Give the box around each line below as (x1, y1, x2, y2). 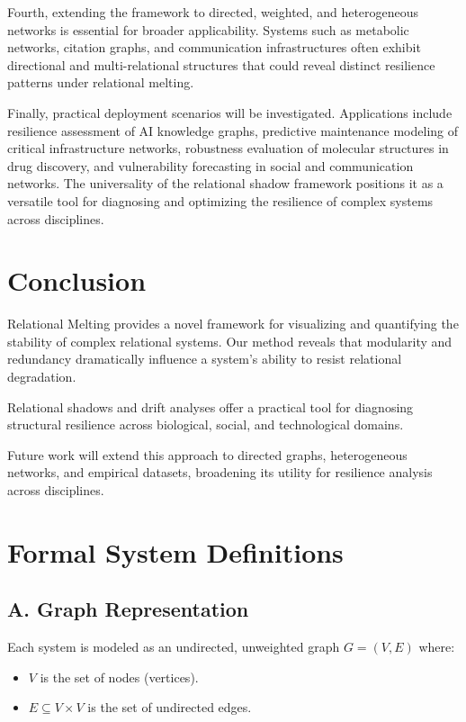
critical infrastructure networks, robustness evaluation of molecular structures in (7, 139, 449, 158)
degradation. (7, 367, 76, 386)
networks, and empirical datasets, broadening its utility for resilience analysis (7, 463, 433, 482)
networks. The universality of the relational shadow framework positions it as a (7, 174, 444, 193)
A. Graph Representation (7, 595, 249, 623)
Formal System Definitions (7, 533, 344, 570)
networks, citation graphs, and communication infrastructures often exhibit (7, 38, 421, 57)
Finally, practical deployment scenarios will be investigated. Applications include (7, 103, 453, 122)
